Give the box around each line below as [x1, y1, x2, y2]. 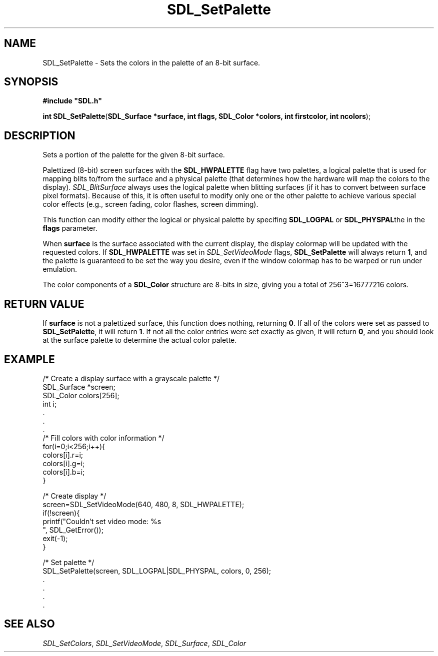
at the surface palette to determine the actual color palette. [42, 336, 237, 345]
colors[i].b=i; [42, 467, 85, 476]
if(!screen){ [42, 508, 80, 517]
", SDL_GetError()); [42, 525, 103, 534]
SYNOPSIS [4, 75, 58, 88]
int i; [42, 399, 57, 408]
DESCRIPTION [4, 129, 75, 142]
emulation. [42, 265, 77, 274]
